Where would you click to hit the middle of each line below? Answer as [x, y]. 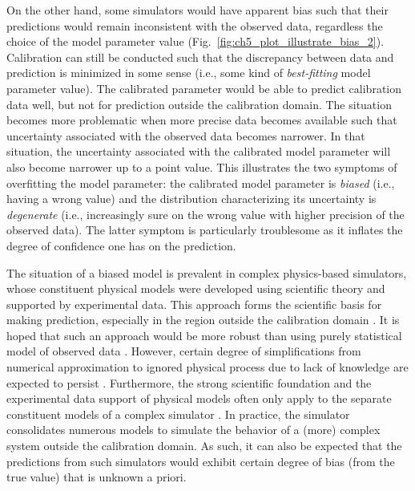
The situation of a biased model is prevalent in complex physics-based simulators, [207, 272]
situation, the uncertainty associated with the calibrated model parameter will [199, 151]
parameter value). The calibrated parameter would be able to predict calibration [204, 88]
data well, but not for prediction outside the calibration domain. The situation [199, 104]
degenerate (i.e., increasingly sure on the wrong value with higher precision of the [205, 214]
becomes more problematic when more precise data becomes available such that [202, 120]
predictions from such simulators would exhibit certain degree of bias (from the [201, 461]
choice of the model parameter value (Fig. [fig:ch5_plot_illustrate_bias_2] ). [195, 41]
